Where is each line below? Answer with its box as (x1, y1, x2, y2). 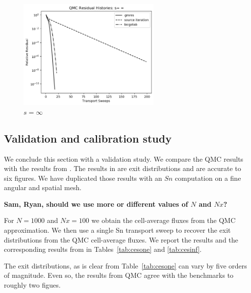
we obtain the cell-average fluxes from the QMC (91, 215, 236, 225)
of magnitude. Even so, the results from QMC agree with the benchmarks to (4, 270, 234, 280)
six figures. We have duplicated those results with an (4, 172, 162, 183)
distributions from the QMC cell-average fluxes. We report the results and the (4, 234, 238, 244)
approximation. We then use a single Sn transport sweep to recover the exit (4, 225, 231, 235)
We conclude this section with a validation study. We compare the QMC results (4, 153, 244, 164)
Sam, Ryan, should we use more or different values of (4, 198, 188, 209)
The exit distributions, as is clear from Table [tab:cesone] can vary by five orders (4, 260, 247, 270)
